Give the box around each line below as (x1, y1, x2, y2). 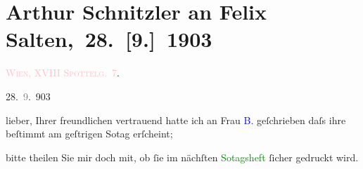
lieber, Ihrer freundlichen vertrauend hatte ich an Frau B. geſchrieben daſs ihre (6, 112, 346, 127)
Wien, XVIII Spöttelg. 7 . (6, 65, 120, 80)
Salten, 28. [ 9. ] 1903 (6, 25, 212, 53)
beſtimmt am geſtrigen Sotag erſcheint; (6, 126, 173, 141)
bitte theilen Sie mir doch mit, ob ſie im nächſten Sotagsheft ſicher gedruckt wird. (6, 149, 359, 164)
